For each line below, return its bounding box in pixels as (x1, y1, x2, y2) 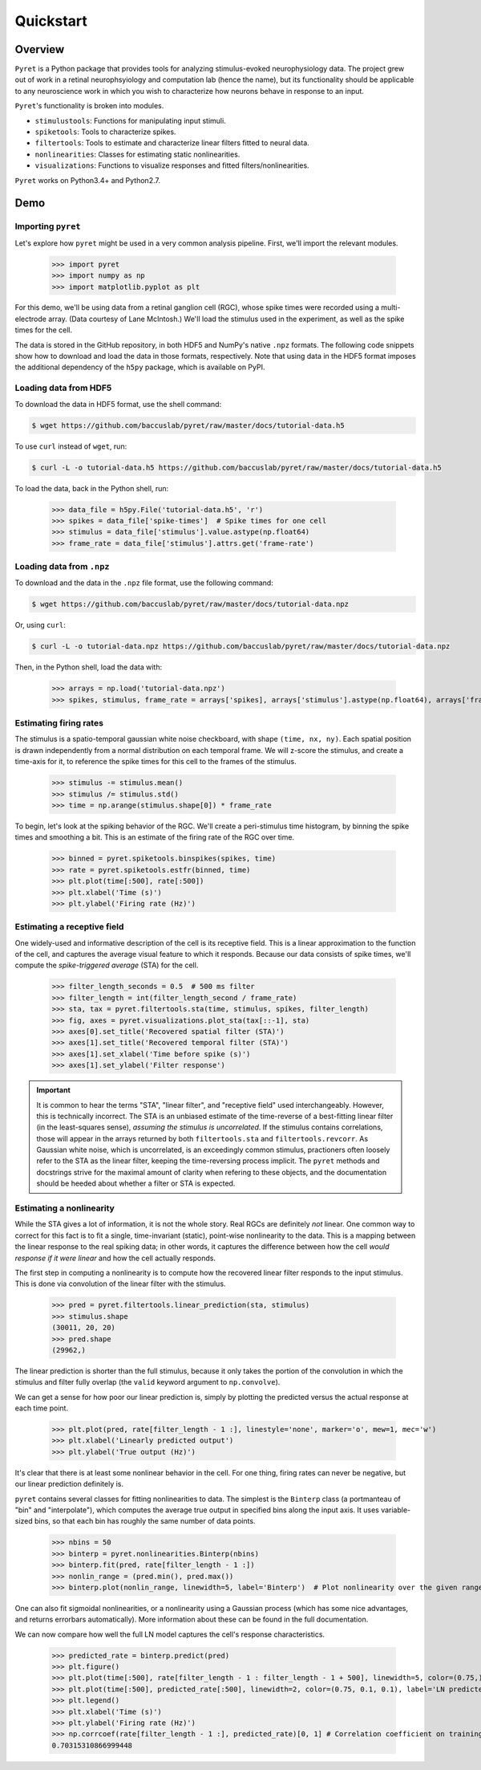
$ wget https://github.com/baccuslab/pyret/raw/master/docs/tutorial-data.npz (31, 600, 349, 609)
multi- (381, 303, 401, 312)
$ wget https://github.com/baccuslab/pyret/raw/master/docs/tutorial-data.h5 (31, 421, 345, 429)
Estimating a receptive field (14, 922, 124, 933)
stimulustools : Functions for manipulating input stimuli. (34, 116, 226, 125)
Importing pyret (14, 221, 81, 232)
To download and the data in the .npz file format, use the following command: (14, 578, 274, 588)
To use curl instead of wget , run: (14, 441, 127, 451)
